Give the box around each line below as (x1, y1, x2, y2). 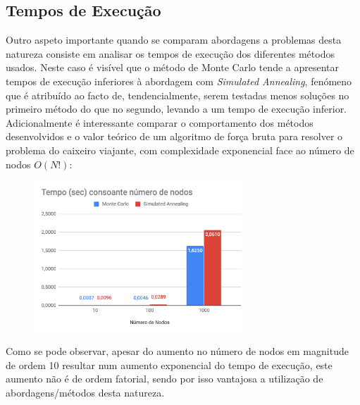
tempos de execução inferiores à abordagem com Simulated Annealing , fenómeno (6, 73, 352, 88)
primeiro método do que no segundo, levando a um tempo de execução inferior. (6, 101, 347, 116)
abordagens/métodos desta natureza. (6, 385, 165, 399)
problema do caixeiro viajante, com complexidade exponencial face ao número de (6, 142, 354, 157)
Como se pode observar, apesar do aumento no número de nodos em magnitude (6, 344, 349, 359)
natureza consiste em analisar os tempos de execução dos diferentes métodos (6, 46, 335, 61)
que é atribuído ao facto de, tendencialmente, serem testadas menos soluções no (6, 87, 349, 102)
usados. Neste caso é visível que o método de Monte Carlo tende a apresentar (6, 60, 340, 75)
